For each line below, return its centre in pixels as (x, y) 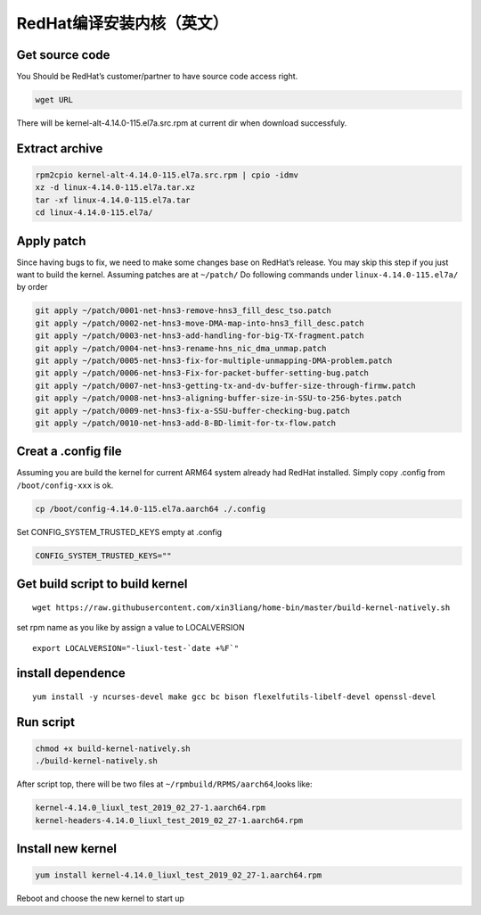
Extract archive (60, 148)
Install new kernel (67, 849)
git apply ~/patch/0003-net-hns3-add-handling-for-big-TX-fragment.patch (200, 336)
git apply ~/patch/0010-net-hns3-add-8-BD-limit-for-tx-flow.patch (186, 423)
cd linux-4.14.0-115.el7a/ (94, 213)
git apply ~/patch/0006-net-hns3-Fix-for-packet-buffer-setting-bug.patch (202, 373)
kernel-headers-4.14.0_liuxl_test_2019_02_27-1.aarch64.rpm (169, 820)
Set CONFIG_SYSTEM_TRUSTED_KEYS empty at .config (119, 532)
